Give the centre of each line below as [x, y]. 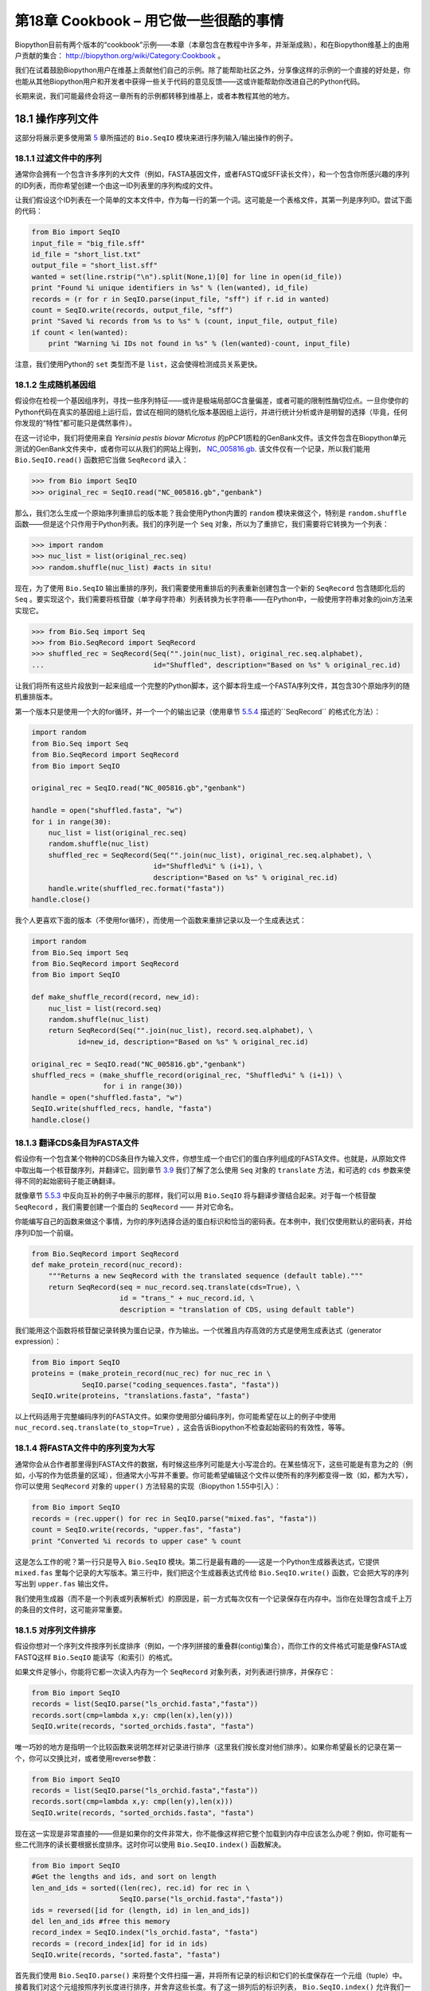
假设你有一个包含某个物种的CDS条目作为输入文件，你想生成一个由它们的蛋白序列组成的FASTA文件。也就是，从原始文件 [211, 1159]
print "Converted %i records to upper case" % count [137, 1541]
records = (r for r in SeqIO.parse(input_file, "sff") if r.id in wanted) [181, 299]
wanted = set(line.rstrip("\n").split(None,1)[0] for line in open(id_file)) [187, 276]
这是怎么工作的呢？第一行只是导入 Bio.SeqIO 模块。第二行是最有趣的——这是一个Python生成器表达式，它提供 [197, 1562]
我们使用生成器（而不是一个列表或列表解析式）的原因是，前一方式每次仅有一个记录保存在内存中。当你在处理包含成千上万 [213, 1598]
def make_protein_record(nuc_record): [107, 1265]
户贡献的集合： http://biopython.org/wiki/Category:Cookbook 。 [120, 55]
